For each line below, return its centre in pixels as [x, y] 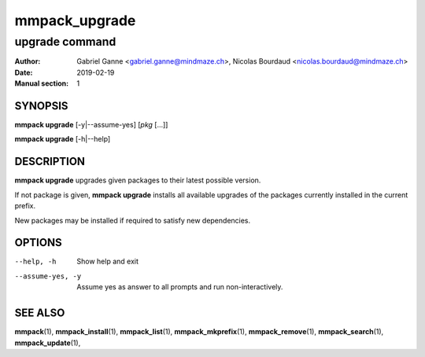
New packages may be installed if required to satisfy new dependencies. [133, 220]
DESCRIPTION [50, 162]
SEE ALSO [40, 313]
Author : [28, 61]
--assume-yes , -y [48, 276]
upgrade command [65, 42]
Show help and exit [108, 261]
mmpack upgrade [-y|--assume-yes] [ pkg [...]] [91, 125]
